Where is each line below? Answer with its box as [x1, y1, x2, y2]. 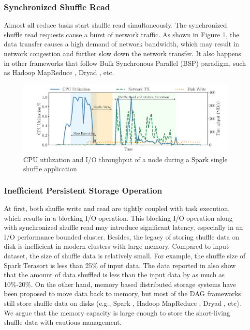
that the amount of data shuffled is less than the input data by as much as [4, 270, 225, 280]
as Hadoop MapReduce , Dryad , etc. [4, 67, 114, 77]
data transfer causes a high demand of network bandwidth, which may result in [4, 39, 239, 49]
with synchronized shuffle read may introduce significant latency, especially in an [4, 222, 243, 232]
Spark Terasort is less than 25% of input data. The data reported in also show [4, 260, 236, 270]
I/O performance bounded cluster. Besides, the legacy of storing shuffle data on [4, 231, 239, 241]
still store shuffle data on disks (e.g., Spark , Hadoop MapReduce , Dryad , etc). [4, 298, 241, 308]
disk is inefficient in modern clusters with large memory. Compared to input [4, 241, 229, 251]
